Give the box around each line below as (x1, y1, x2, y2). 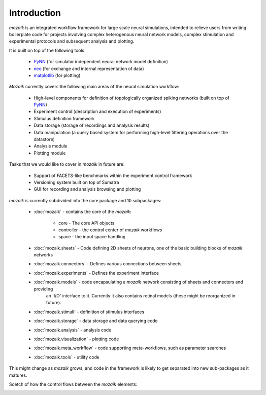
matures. (9, 372, 27, 378)
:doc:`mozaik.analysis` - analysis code (33, 327, 112, 333)
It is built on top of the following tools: (9, 47, 86, 53)
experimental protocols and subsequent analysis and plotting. (9, 38, 134, 44)
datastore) (33, 136, 55, 143)
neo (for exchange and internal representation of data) (33, 66, 144, 72)
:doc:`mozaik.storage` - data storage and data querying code (33, 318, 158, 324)
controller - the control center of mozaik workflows (58, 227, 162, 233)
